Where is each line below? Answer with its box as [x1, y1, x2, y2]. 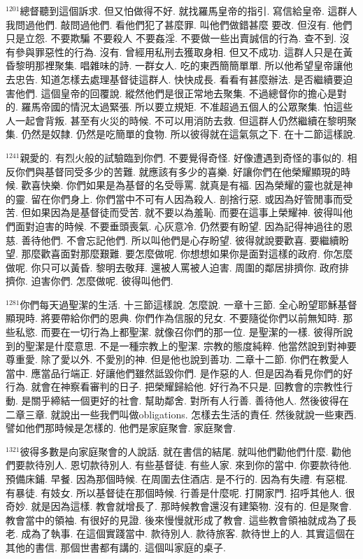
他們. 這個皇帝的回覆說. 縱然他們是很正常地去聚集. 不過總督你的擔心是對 [15, 85, 347, 100]
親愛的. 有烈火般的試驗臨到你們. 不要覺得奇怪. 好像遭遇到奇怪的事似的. [20, 150, 344, 164]
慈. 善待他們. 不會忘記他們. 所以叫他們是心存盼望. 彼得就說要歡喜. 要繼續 [6, 232, 339, 247]
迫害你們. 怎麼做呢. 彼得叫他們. [31, 274, 173, 288]
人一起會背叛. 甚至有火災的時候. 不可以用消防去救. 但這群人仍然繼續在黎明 [6, 113, 347, 127]
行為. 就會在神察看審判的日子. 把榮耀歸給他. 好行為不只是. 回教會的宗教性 [6, 379, 343, 394]
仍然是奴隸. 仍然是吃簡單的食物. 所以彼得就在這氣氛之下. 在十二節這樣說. [21, 127, 356, 141]
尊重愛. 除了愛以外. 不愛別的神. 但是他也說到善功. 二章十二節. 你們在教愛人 [6, 352, 349, 367]
